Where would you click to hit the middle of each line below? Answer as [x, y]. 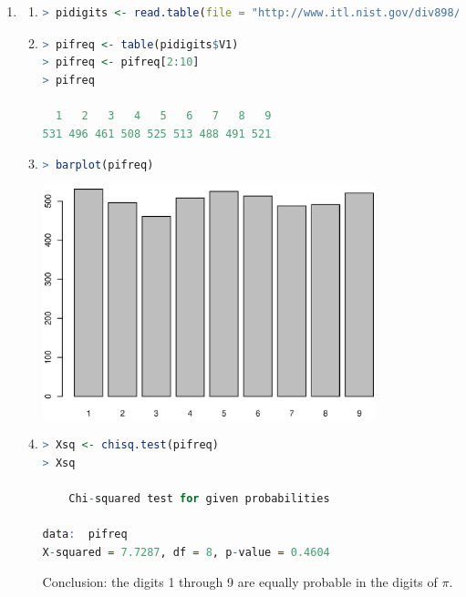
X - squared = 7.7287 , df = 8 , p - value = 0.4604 [186, 552]
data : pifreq [85, 535]
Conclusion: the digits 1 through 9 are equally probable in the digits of [240, 582]
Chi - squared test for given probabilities [199, 499]
